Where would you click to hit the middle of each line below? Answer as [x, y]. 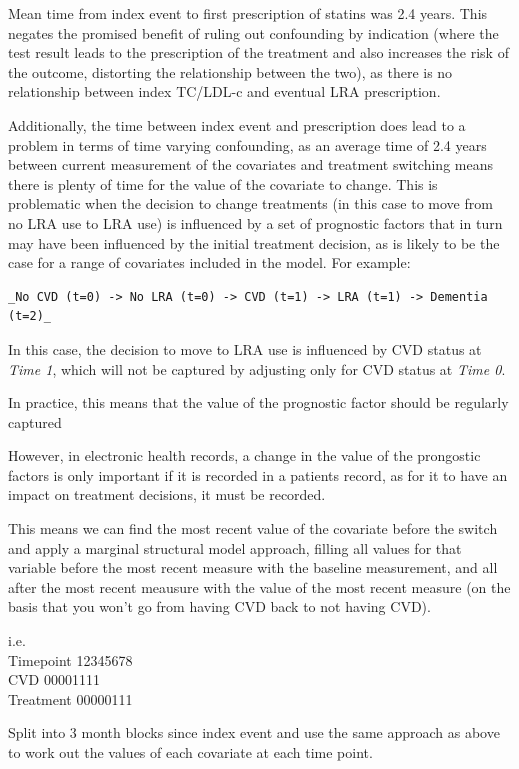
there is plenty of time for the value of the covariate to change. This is [223, 183]
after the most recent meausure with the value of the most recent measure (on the [259, 586]
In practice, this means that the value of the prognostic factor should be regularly [258, 402]
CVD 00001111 [54, 679]
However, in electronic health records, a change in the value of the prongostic [244, 455]
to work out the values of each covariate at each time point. [190, 752]
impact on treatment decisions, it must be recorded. [167, 494]
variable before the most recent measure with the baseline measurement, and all [253, 567]
